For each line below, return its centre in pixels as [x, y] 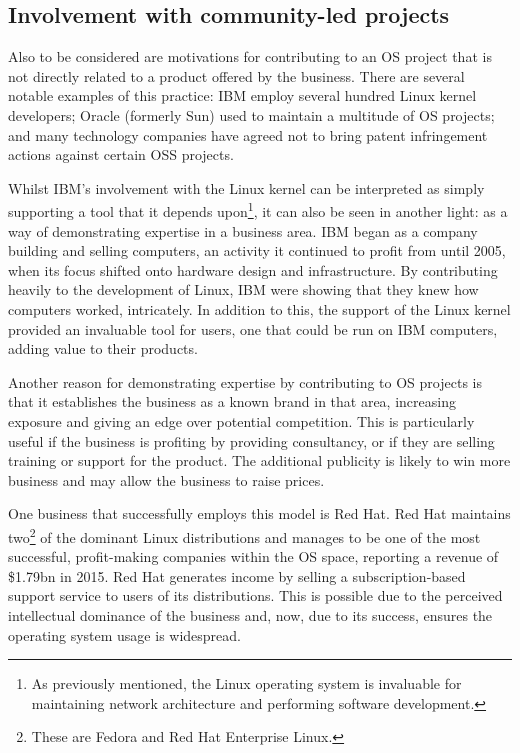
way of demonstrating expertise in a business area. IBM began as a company [243, 230]
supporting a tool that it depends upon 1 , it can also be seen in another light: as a [258, 210]
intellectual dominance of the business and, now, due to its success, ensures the [250, 614]
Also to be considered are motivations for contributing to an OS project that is [250, 56]
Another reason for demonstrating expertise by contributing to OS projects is [245, 381]
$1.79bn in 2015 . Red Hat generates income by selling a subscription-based [237, 575]
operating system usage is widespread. [125, 634]
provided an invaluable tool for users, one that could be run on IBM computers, [253, 328]
